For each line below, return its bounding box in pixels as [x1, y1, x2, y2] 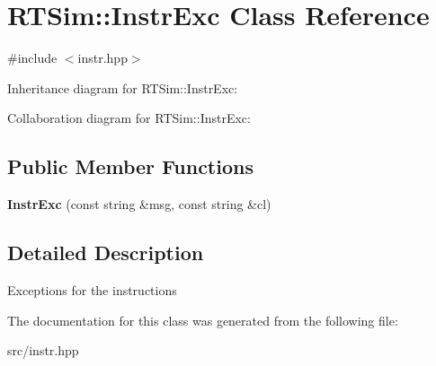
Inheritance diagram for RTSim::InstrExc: [7, 78, 238, 97]
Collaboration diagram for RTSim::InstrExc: [7, 109, 251, 127]
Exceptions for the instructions [7, 280, 177, 299]
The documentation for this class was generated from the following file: [7, 310, 398, 329]
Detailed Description [7, 239, 204, 266]
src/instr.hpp [7, 341, 79, 360]
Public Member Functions [7, 152, 254, 180]
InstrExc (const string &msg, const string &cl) [7, 195, 271, 213]
